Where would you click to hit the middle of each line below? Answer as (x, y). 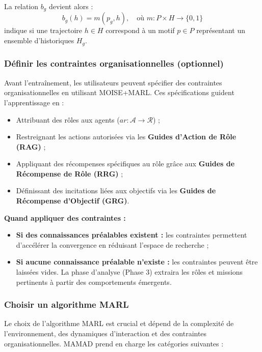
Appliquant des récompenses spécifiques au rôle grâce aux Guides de (125, 164)
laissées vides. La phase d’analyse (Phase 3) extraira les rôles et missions (129, 272)
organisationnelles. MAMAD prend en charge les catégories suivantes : (114, 343)
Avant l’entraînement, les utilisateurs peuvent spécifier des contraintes (113, 82)
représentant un (221, 30)
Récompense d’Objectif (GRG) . (73, 201)
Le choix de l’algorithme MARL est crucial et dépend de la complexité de (119, 323)
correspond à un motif (140, 30)
